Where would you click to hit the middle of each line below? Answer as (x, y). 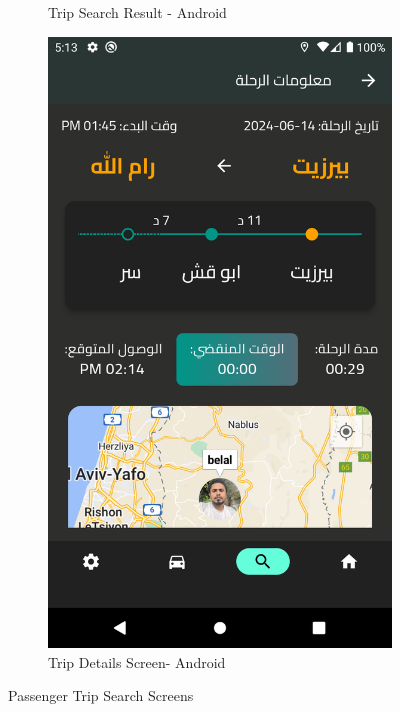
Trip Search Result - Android (137, 12)
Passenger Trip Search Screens (101, 695)
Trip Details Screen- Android (137, 661)
